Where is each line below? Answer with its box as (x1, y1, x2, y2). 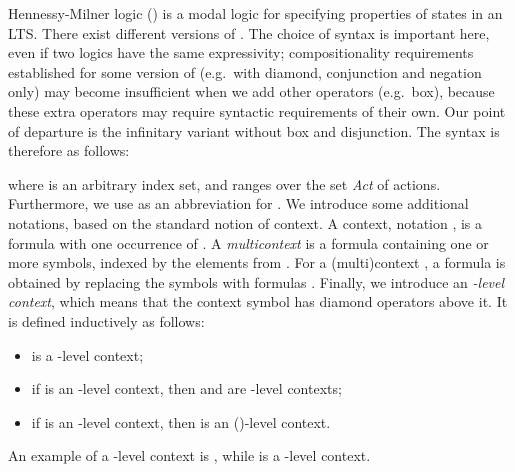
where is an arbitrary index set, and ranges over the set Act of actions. (8, 173, 441, 194)
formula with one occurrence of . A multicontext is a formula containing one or (8, 232, 489, 253)
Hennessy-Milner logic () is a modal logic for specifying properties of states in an (8, 3, 503, 23)
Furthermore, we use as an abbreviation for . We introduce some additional (8, 193, 469, 214)
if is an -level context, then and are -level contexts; (31, 378, 342, 399)
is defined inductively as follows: (8, 310, 205, 331)
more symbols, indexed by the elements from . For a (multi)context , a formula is (8, 252, 506, 273)
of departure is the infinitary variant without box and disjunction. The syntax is (8, 120, 500, 141)
